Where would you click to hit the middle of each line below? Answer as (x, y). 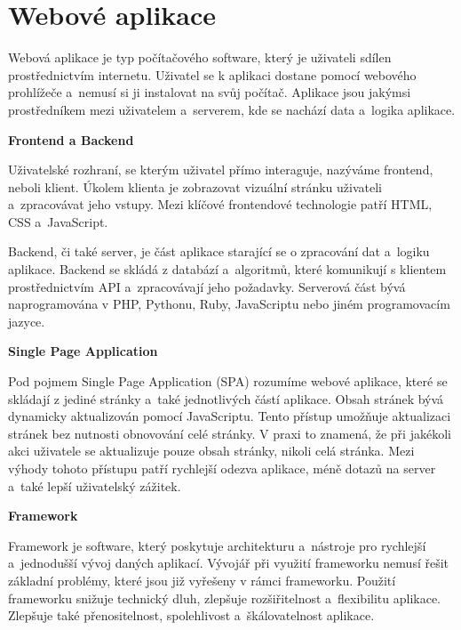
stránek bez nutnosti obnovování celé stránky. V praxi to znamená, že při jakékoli (230, 433)
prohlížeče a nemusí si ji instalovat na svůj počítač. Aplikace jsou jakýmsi (210, 92)
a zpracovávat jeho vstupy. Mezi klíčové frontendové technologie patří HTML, (220, 204)
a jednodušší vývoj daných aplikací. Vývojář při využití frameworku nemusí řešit (229, 563)
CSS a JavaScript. (58, 221)
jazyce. (27, 321)
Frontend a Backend (71, 139)
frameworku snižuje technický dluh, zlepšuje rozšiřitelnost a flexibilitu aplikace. (225, 598)
